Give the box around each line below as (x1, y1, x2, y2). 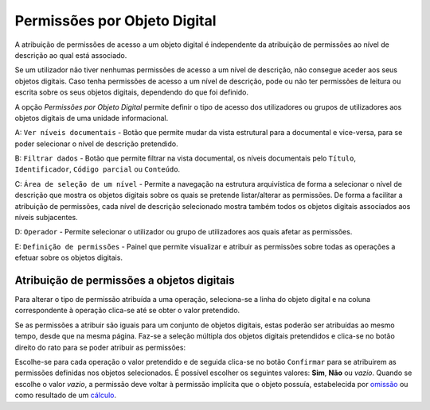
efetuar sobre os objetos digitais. (14, 253, 123, 262)
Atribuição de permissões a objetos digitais (14, 274, 235, 287)
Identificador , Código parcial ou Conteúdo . (14, 164, 181, 174)
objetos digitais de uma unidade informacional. (14, 113, 169, 122)
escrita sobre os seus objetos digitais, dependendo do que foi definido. (14, 87, 249, 97)
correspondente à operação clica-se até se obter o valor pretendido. (14, 306, 240, 315)
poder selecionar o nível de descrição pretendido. (14, 139, 178, 149)
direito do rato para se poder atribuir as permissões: (14, 342, 186, 352)
